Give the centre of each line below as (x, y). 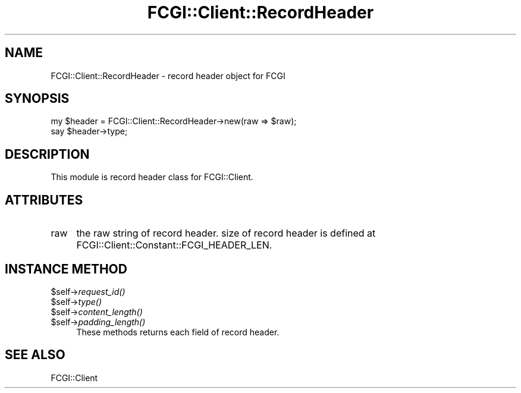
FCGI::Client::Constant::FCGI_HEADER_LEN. (174, 245)
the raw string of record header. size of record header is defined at (226, 233)
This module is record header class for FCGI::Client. (152, 177)
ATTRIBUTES (44, 200)
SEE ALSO (35, 355)
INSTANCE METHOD (66, 269)
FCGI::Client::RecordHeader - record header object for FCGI (168, 76)
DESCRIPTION (47, 154)
